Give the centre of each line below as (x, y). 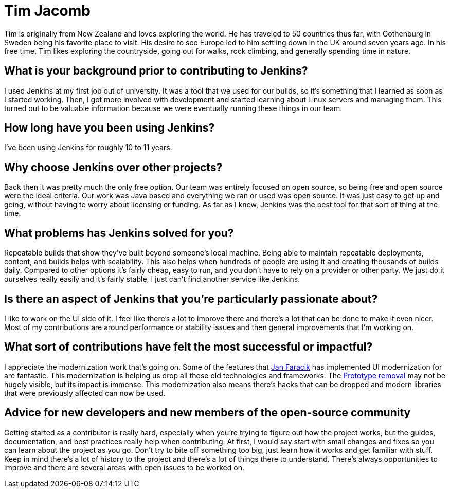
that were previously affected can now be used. (85, 393)
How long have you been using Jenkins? (110, 128)
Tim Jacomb (47, 11)
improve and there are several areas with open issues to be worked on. (124, 467)
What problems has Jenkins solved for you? (119, 233)
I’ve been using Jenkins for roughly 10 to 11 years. (88, 148)
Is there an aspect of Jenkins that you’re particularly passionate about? (191, 299)
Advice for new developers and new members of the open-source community (208, 413)
